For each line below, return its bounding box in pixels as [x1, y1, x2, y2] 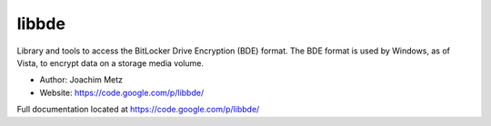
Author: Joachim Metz [39, 74, 123, 85]
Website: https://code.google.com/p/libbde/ [39, 87, 205, 98]
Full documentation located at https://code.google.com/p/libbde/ [16, 104, 260, 115]
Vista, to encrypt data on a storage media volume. [16, 57, 205, 68]
